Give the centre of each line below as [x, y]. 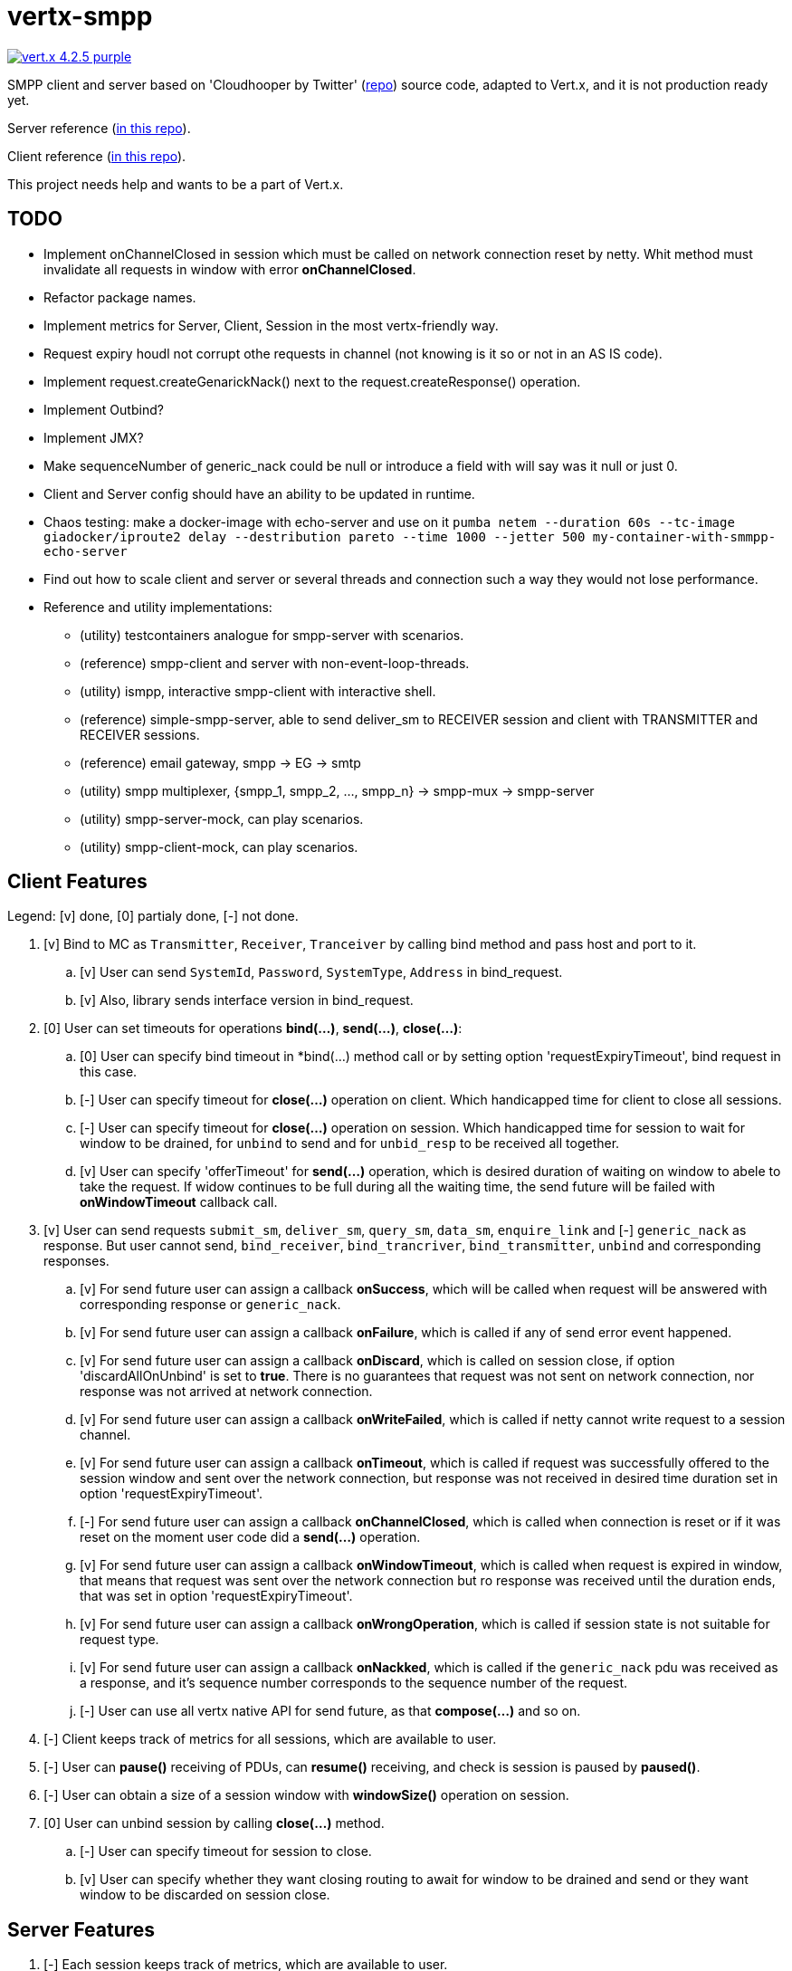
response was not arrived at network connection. [226, 1392]
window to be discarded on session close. [205, 1895]
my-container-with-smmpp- [684, 536]
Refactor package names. [120, 297]
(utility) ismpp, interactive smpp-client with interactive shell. [258, 691]
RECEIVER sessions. [140, 734]
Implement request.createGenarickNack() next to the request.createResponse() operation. [312, 381]
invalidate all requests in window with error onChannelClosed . [230, 269]
